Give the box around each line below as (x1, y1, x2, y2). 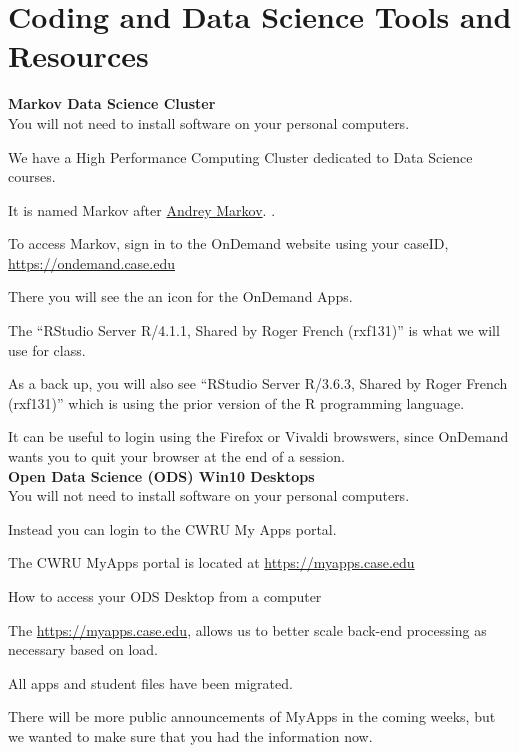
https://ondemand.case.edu (8, 252, 176, 273)
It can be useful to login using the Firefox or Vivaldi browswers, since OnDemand (8, 426, 509, 447)
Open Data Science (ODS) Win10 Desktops (8, 465, 315, 486)
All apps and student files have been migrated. (8, 672, 293, 693)
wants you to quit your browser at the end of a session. (8, 446, 345, 467)
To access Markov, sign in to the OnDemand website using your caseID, (8, 233, 449, 254)
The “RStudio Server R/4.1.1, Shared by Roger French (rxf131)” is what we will (8, 320, 500, 341)
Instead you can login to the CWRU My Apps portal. (8, 518, 337, 539)
